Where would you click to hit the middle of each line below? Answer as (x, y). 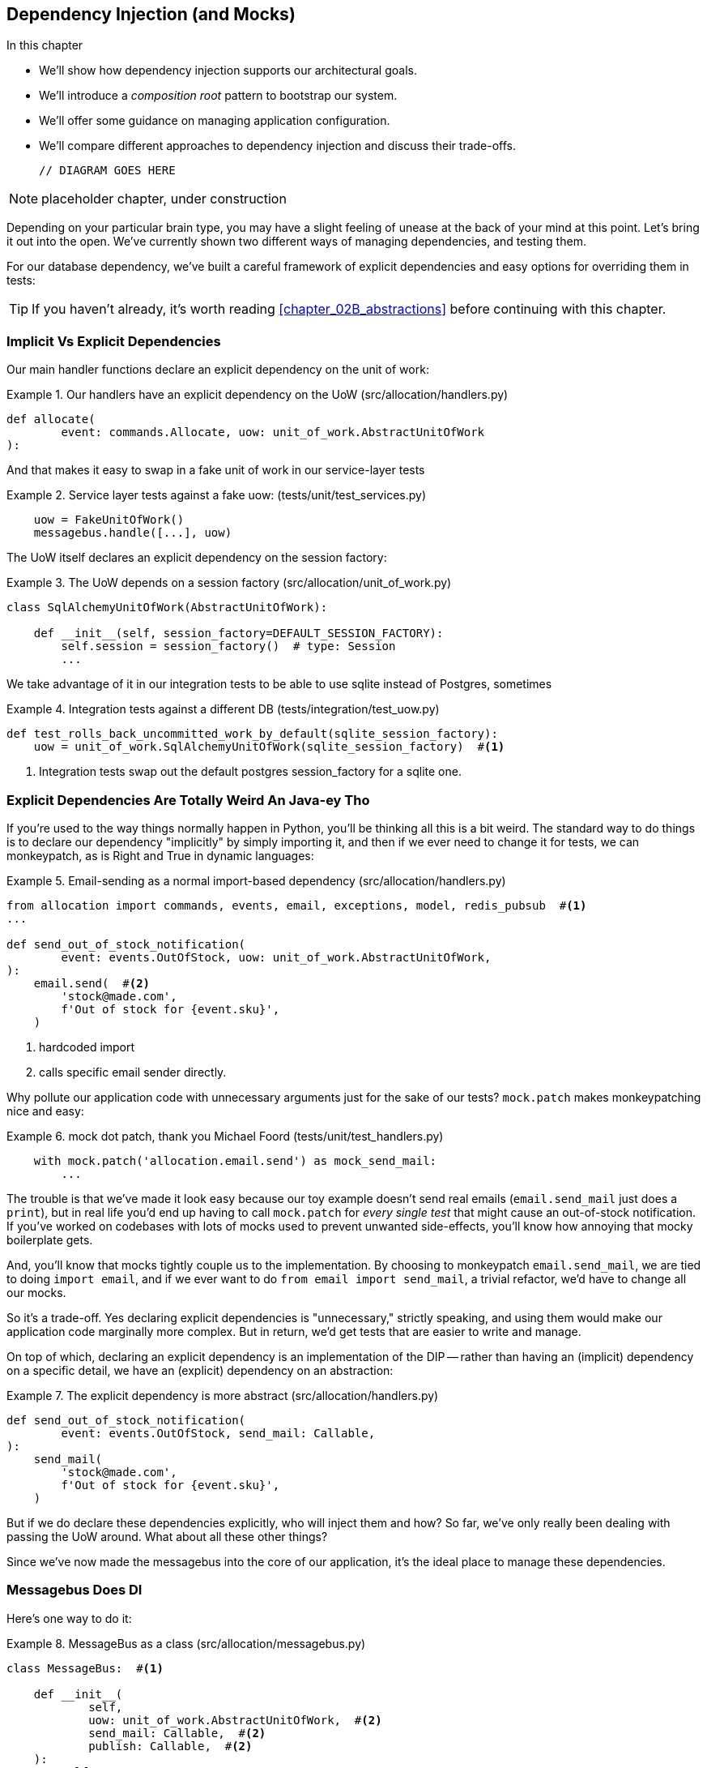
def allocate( (51, 420)
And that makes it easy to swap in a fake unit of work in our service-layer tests (216, 470)
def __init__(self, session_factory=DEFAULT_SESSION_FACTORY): (239, 634)
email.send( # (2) (92, 983)
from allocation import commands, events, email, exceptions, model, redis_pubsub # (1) (297, 905)
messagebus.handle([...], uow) (133, 533)
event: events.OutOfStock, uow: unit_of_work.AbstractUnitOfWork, (276, 957)
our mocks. (36, 1292)
